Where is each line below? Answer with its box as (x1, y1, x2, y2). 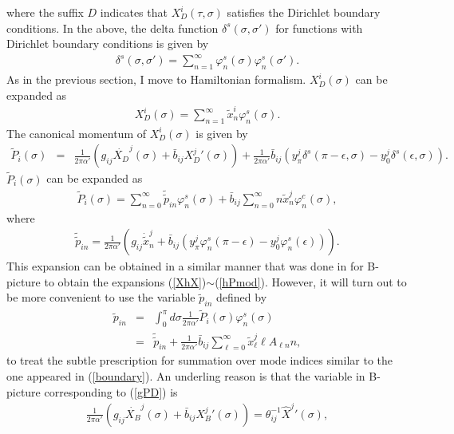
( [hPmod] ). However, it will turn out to (215, 273, 407, 290)
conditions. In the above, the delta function (6, 19, 219, 36)
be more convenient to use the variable (6, 289, 195, 306)
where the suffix (6, 4, 84, 20)
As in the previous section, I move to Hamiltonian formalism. (6, 71, 306, 88)
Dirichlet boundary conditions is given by (6, 35, 209, 52)
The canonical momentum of (6, 124, 146, 141)
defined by (216, 289, 267, 306)
